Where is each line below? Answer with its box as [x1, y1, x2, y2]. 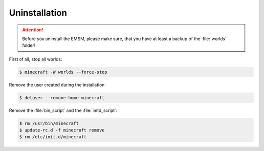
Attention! [22, 27, 44, 33]
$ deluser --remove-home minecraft [19, 95, 105, 100]
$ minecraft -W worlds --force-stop [19, 69, 108, 75]
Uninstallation [9, 7, 67, 18]
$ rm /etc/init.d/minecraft [19, 134, 87, 140]
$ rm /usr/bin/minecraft [19, 120, 79, 126]
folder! [22, 43, 36, 48]
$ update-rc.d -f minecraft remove [19, 128, 105, 133]
